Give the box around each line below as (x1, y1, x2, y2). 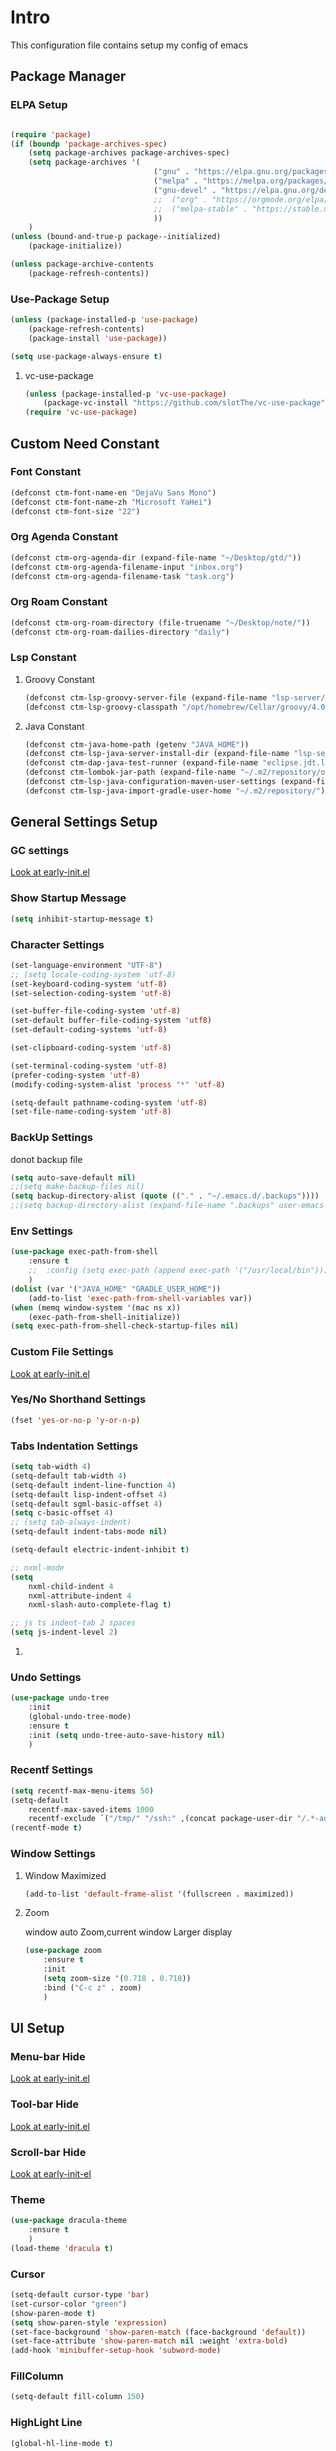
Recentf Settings (10, 1763, 94, 1777)
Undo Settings (10, 1670, 82, 1684)
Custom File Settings (10, 1345, 114, 1359)
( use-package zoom (24, 1946, 102, 1956)
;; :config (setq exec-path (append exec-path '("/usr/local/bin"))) (28, 1266, 329, 1276)
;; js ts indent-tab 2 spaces (10, 1618, 137, 1628)
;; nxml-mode (10, 1562, 65, 1573)
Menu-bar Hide (10, 2049, 86, 2063)
